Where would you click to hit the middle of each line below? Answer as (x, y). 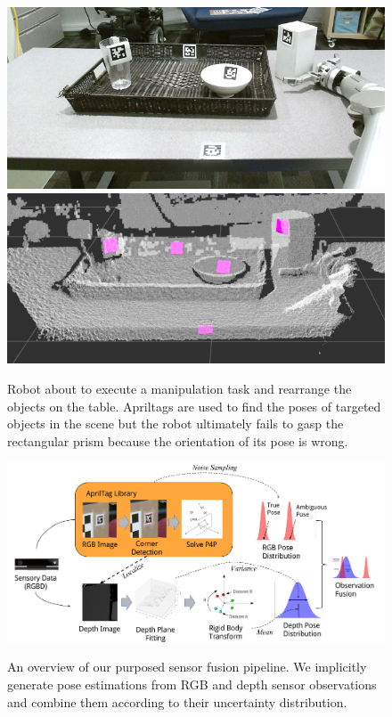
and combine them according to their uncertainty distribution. (177, 701)
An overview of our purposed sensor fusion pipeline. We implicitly (187, 667)
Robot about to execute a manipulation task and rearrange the (180, 388)
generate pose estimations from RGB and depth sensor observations (192, 684)
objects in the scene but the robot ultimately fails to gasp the (176, 424)
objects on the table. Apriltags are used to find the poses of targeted (194, 406)
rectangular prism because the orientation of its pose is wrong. (178, 440)
